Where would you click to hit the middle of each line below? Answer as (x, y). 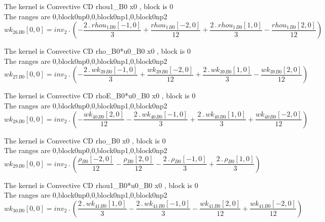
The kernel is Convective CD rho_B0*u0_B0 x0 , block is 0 (97, 51)
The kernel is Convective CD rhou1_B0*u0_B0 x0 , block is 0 (101, 185)
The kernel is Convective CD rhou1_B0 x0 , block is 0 (89, 6)
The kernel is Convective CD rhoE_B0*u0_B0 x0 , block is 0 (100, 96)
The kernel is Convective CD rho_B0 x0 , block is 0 (85, 140)
